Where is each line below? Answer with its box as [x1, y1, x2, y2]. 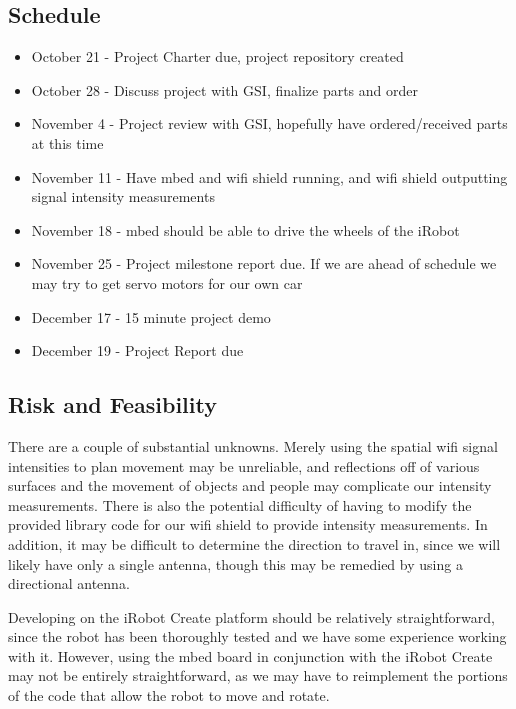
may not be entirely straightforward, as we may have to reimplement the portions [8, 665, 508, 686]
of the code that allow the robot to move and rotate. [8, 685, 330, 706]
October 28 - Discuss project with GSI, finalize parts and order [31, 79, 418, 100]
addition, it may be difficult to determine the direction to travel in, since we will [8, 533, 501, 554]
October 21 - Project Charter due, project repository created [31, 46, 404, 67]
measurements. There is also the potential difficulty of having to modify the [8, 494, 472, 515]
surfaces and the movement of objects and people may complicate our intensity [8, 475, 492, 496]
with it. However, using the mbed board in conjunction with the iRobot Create [8, 645, 493, 666]
